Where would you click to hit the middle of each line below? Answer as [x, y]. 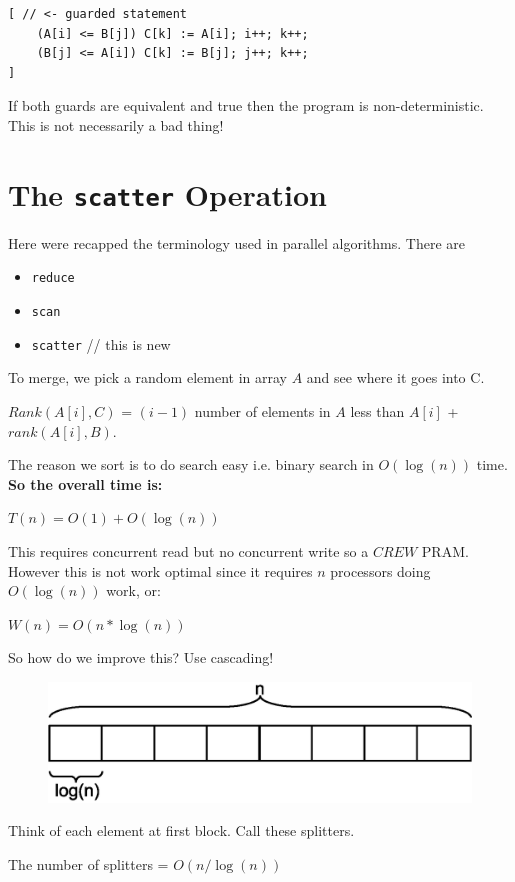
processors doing [380, 570]
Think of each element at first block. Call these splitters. [181, 830]
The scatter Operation [167, 193]
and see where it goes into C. [395, 377]
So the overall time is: [85, 483]
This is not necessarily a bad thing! [116, 124]
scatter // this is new [101, 343]
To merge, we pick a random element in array [147, 377]
